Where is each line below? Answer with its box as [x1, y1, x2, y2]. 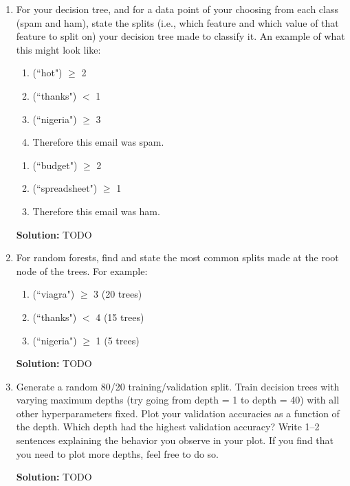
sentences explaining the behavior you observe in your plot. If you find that [16, 433, 334, 448]
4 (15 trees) [96, 309, 144, 324]
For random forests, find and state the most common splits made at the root [16, 250, 339, 265]
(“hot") [32, 65, 63, 80]
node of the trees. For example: [16, 263, 148, 278]
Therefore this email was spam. [32, 135, 164, 149]
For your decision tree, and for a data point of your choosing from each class [16, 2, 338, 16]
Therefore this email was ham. [32, 203, 160, 218]
